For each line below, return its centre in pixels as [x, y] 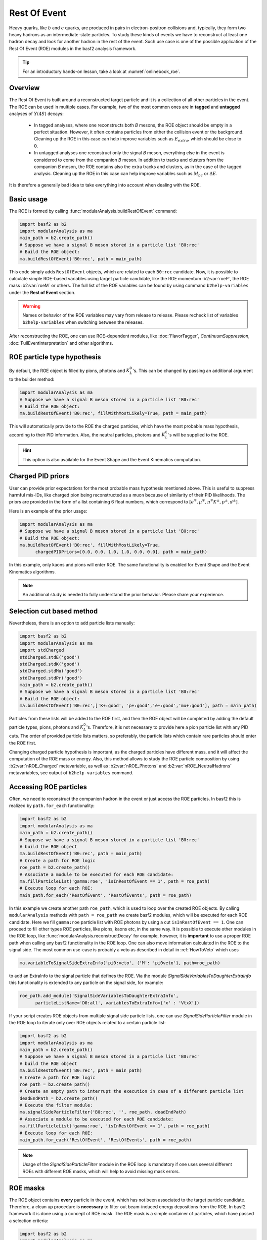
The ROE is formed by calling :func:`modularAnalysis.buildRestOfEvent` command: [93, 211]
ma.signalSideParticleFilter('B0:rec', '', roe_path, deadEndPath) [103, 1112]
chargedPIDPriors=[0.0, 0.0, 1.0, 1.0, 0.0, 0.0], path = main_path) [121, 552]
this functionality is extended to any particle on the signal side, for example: [86, 983]
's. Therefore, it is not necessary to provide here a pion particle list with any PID [167, 727]
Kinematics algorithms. [33, 572]
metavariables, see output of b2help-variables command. [71, 773]
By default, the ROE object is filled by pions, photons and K [69, 371]
